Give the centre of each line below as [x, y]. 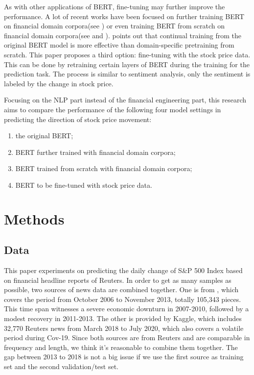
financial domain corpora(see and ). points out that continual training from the [123, 35]
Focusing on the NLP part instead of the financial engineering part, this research [125, 100]
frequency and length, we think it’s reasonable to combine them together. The [121, 347]
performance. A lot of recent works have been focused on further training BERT [124, 16]
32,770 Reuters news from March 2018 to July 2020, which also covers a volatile [124, 328]
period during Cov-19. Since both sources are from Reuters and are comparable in [127, 337]
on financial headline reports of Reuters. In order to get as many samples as [118, 280]
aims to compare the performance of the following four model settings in [113, 109]
